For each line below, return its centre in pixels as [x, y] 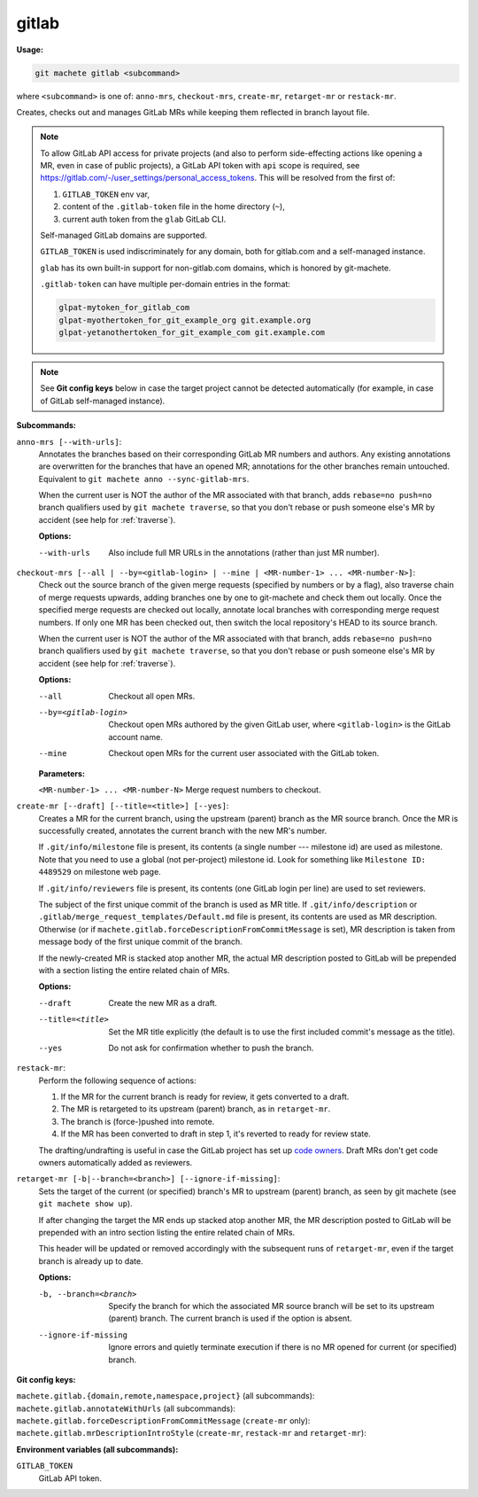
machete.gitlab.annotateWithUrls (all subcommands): [126, 1408]
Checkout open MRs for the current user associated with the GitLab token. [244, 753]
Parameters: [62, 773]
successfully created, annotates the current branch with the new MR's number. [183, 831]
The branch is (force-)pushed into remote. [138, 1121]
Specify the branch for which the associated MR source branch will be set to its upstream [271, 1306]
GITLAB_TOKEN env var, [106, 194]
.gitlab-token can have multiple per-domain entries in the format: [166, 285]
